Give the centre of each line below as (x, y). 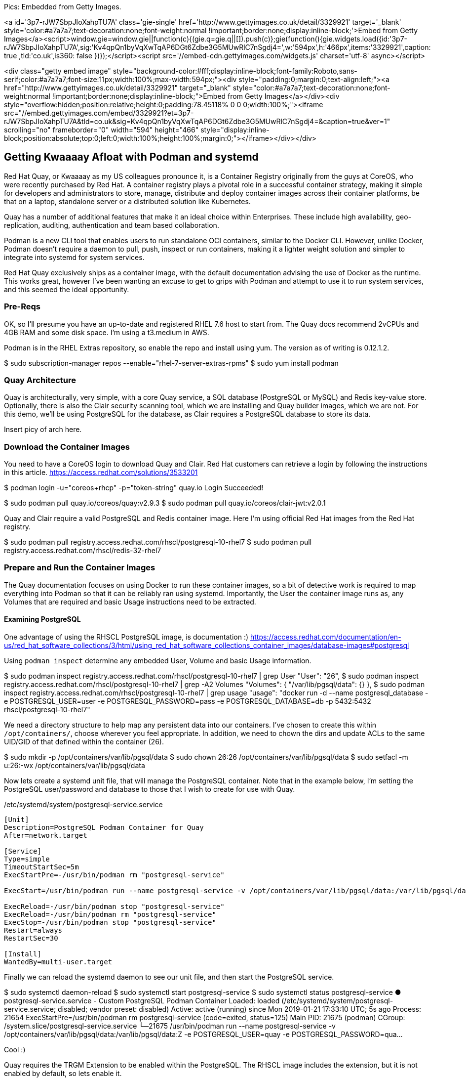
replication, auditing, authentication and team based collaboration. (112, 225)
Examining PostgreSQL (42, 619)
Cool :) (15, 1050)
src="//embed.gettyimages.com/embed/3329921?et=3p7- (99, 113)
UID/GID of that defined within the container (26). (84, 742)
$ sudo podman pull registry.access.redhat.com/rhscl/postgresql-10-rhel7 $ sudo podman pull (158, 542)
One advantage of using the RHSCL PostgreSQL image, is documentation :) (126, 637)
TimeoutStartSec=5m (41, 867)
